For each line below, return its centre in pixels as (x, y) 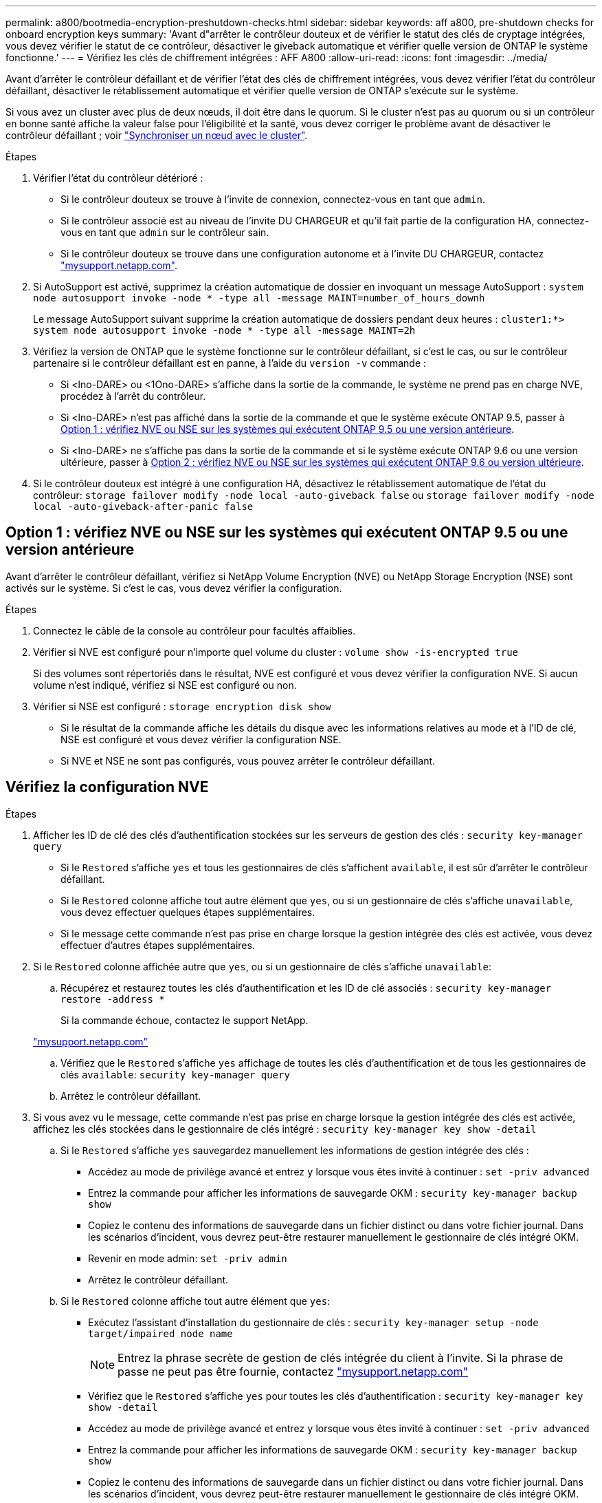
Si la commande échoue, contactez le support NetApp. (185, 1020)
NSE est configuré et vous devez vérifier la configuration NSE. (201, 739)
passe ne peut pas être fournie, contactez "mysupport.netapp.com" (293, 1371)
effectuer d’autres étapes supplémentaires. (158, 945)
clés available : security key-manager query (175, 1074)
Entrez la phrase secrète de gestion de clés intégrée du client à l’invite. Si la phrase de (341, 1357)
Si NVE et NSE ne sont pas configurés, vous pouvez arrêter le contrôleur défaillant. (248, 760)
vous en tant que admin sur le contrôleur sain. (165, 232)
